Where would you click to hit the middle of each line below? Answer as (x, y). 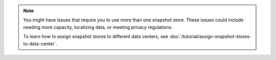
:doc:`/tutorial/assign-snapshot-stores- (210, 37)
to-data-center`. (40, 44)
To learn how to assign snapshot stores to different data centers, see (96, 37)
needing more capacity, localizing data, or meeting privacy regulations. (98, 27)
